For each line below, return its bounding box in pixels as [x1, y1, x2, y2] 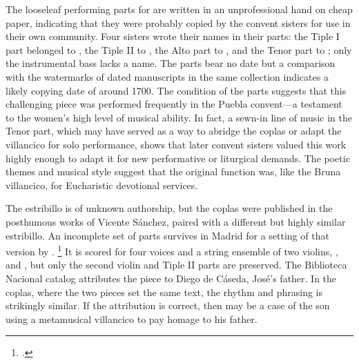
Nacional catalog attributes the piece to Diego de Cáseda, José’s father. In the [6, 271, 337, 285]
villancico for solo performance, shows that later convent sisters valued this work [6, 137, 347, 151]
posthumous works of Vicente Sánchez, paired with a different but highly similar [6, 214, 346, 228]
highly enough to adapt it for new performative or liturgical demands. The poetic [6, 150, 350, 165]
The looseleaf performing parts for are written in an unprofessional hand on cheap [6, 2, 353, 16]
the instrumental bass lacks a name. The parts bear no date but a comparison [6, 56, 336, 70]
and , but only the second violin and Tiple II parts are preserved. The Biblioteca [6, 257, 347, 272]
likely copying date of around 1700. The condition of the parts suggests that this [6, 83, 347, 97]
